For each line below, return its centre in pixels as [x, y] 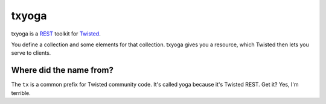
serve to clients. [31, 53]
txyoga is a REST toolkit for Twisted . [56, 34]
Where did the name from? [62, 70]
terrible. [21, 93]
